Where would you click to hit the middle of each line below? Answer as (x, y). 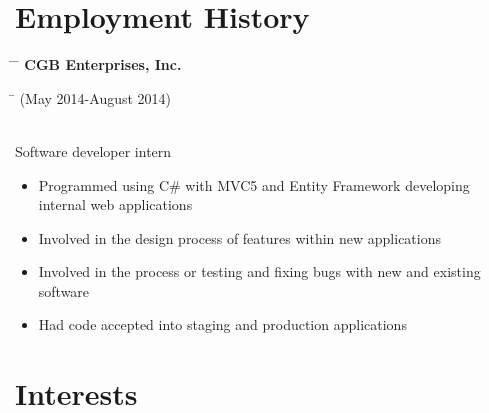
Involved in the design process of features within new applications (239, 237)
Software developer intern (93, 150)
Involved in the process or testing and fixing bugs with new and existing (259, 271)
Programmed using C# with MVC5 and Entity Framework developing (254, 184)
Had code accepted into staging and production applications (222, 324)
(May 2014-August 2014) (95, 97)
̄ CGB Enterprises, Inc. (98, 64)
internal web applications (115, 204)
